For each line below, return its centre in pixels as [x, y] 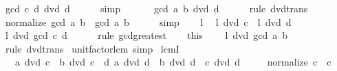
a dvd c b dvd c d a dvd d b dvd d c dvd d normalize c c [173, 62]
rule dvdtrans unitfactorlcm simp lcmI [92, 48]
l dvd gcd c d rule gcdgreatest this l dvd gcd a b [146, 35]
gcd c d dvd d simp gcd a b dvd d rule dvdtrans [156, 8]
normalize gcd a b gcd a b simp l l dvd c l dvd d [148, 22]
